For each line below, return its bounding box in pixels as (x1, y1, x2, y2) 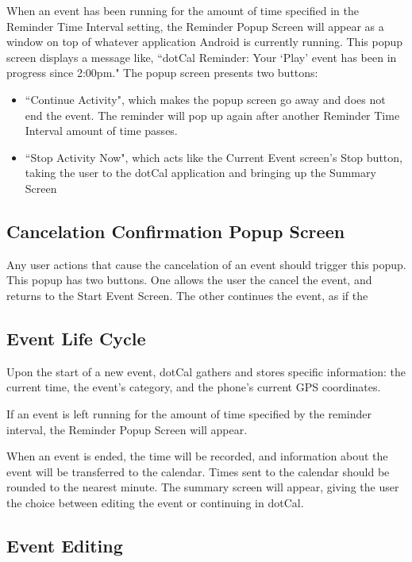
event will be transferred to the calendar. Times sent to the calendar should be (6, 463, 390, 479)
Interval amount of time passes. (25, 122, 178, 139)
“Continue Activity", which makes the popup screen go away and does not (25, 90, 386, 107)
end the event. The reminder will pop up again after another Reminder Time (25, 106, 400, 123)
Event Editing (6, 533, 123, 557)
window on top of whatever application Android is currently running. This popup (6, 33, 402, 50)
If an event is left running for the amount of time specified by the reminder (6, 405, 372, 421)
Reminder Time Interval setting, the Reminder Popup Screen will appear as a (6, 17, 384, 34)
